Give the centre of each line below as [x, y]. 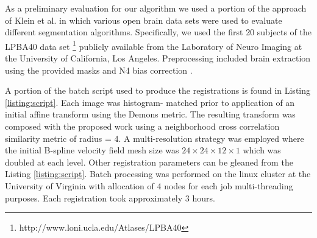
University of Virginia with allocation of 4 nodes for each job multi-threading [149, 185]
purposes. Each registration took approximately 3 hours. [110, 198]
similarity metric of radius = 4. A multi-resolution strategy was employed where [155, 138]
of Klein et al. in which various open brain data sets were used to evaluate [144, 20]
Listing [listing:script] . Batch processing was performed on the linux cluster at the [158, 174]
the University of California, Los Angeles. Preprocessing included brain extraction [158, 58]
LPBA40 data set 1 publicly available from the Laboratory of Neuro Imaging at [154, 45]
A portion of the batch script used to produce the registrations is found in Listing [158, 90]
